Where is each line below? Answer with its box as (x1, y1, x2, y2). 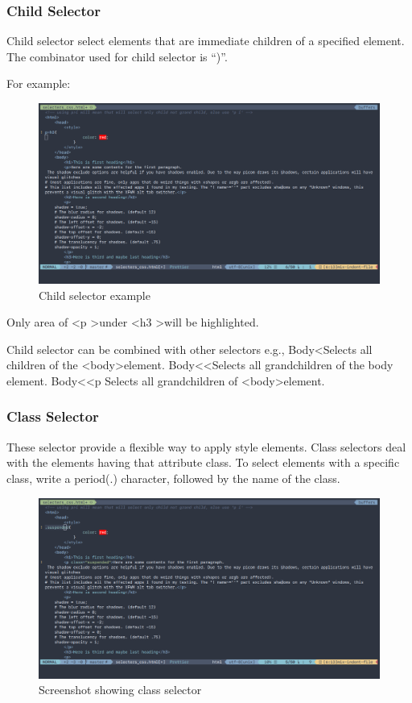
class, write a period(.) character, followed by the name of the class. (6, 469, 340, 486)
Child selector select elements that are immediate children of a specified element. (6, 32, 405, 49)
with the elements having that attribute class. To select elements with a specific (6, 454, 400, 471)
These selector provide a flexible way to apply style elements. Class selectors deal (6, 438, 406, 455)
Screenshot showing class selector (39, 681, 202, 698)
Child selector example (39, 286, 150, 303)
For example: (6, 75, 71, 92)
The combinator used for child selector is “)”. (6, 48, 228, 64)
